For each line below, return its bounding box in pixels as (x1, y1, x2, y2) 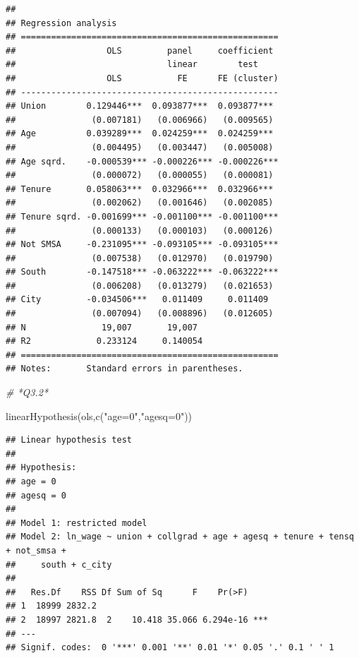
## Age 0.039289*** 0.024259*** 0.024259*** (6, 128, 274, 139)
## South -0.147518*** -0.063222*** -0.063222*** (6, 267, 279, 277)
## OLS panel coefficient (6, 45, 274, 56)
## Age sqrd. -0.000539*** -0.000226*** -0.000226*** (6, 156, 279, 167)
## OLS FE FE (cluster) (6, 73, 279, 83)
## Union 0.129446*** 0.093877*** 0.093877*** (6, 101, 274, 112)
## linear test (6, 59, 258, 70)
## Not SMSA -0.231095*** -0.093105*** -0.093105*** (6, 239, 279, 250)
